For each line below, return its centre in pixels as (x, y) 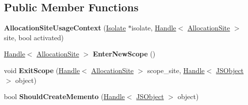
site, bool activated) (34, 37)
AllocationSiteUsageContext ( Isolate (65, 28)
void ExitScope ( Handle (42, 70)
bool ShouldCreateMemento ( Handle (65, 96)
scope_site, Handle (176, 70)
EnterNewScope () (124, 54)
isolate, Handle (154, 28)
